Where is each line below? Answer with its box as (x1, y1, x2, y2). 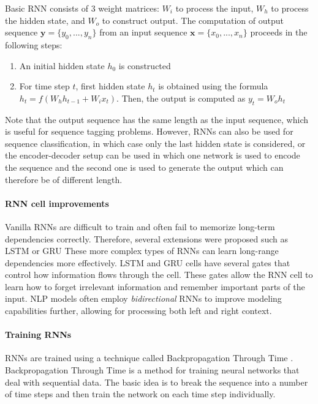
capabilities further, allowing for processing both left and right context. (5, 304, 272, 317)
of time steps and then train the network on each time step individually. (5, 387, 276, 400)
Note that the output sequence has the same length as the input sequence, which (5, 113, 309, 125)
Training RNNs (5, 328, 72, 341)
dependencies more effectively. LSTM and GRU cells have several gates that (5, 256, 290, 269)
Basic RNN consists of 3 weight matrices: (5, 2, 159, 14)
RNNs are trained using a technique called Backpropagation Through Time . (5, 351, 293, 364)
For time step (19, 80, 70, 92)
